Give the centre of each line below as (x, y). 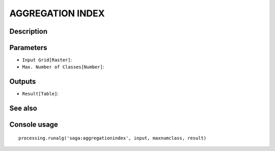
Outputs (23, 82)
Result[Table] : (40, 94)
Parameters (28, 48)
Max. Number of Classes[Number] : (63, 67)
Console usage (34, 125)
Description (29, 31)
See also (23, 108)
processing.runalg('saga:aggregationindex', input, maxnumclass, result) (113, 138)
